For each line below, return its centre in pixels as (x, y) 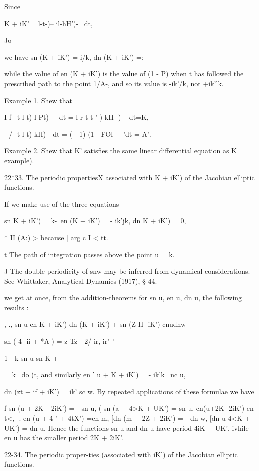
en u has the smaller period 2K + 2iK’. (64, 438)
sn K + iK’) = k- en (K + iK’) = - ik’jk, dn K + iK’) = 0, (95, 220)
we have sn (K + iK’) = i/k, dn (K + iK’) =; (74, 56)
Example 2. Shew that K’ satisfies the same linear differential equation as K (120, 150)
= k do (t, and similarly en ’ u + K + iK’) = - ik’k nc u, (95, 375)
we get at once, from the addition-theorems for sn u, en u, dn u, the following (123, 298)
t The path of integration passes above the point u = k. (89, 254)
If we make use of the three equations (62, 203)
